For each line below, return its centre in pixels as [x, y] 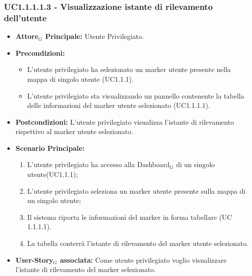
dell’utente [25, 17]
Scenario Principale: [50, 148]
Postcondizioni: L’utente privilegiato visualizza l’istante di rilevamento [125, 121]
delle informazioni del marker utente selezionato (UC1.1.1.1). [119, 105]
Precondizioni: [40, 52]
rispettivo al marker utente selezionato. [74, 131]
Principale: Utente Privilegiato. [94, 36]
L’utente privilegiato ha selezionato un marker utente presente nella [129, 69]
